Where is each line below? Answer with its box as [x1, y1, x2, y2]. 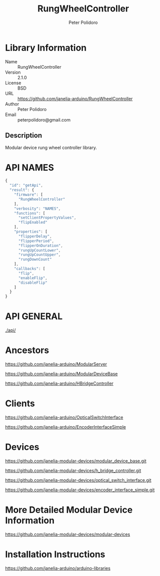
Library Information [5, 42, 87, 53]
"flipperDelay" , [18, 233, 52, 239]
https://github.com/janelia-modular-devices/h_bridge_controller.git [5, 467, 141, 473]
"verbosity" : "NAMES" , [14, 206, 61, 211]
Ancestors [5, 345, 50, 356]
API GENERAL [5, 311, 63, 322]
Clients [5, 398, 35, 409]
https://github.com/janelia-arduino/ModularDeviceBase [5, 371, 118, 377]
